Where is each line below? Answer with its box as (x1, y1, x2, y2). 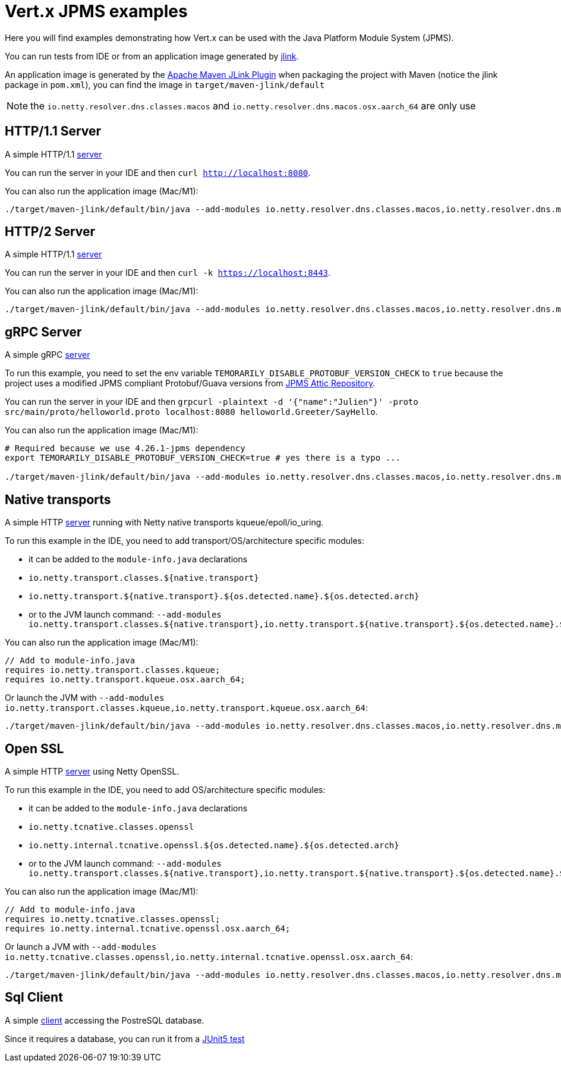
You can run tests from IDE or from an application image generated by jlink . (5, 51, 299, 61)
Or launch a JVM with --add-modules (5, 941, 157, 952)
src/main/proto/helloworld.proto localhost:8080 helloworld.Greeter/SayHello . (5, 407, 378, 417)
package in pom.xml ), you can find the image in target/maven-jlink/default (5, 79, 325, 90)
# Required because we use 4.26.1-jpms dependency (5, 443, 245, 454)
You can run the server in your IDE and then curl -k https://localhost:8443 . (5, 267, 331, 278)
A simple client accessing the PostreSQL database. (5, 1015, 204, 1025)
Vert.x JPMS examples (5, 1, 188, 21)
